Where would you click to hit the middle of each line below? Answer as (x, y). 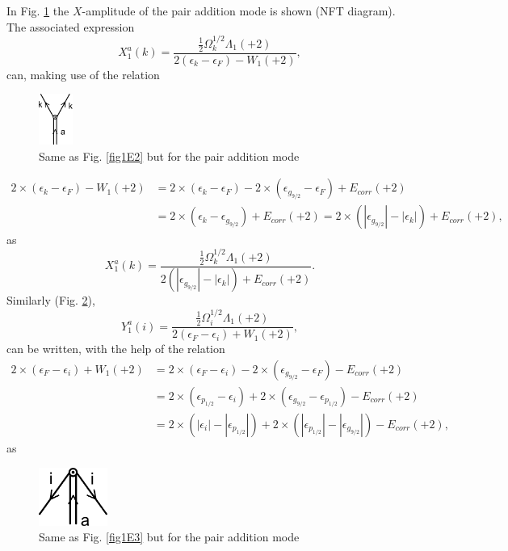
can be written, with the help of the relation (116, 349)
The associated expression (71, 26)
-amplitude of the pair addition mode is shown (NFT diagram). (239, 11)
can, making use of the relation (83, 74)
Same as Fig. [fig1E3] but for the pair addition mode (169, 537)
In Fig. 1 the (38, 11)
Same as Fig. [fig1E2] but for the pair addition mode (169, 156)
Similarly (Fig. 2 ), (51, 300)
